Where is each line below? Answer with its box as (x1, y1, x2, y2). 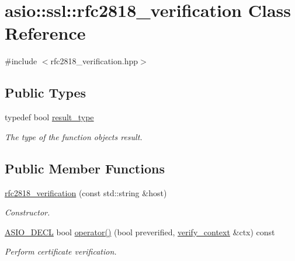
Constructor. (5, 206, 50, 218)
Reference (5, 21, 86, 45)
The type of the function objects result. (5, 130, 143, 142)
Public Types (5, 83, 86, 102)
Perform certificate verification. (5, 245, 117, 257)
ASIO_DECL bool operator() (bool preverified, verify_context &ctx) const (5, 225, 275, 238)
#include (5, 55, 37, 67)
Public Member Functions (5, 159, 165, 177)
